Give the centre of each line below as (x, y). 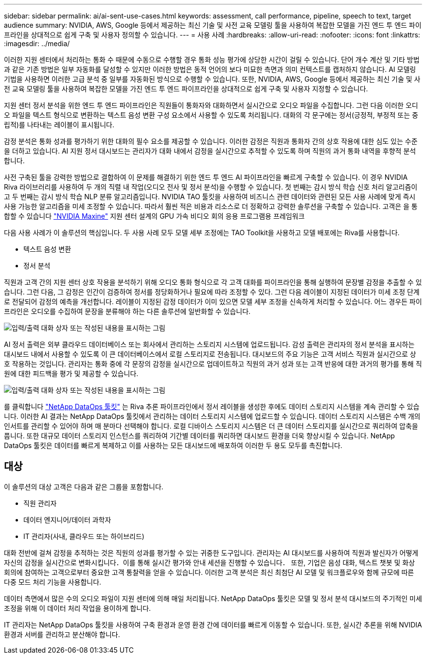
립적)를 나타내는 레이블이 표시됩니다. (59, 125)
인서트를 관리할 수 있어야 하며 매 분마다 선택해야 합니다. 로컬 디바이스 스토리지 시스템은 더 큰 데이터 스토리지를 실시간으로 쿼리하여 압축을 (211, 426)
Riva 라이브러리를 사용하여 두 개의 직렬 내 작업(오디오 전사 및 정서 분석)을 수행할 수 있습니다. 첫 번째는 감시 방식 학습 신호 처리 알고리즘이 (211, 187)
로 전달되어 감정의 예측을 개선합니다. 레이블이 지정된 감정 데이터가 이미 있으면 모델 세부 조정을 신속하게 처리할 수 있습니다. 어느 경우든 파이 (213, 302)
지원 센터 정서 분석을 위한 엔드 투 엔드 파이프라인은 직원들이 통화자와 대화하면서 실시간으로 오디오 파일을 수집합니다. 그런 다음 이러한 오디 (211, 105)
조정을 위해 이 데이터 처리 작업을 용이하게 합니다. (78, 608)
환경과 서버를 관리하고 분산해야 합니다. (62, 634)
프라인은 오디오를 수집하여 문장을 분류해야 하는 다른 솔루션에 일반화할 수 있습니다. (127, 311)
